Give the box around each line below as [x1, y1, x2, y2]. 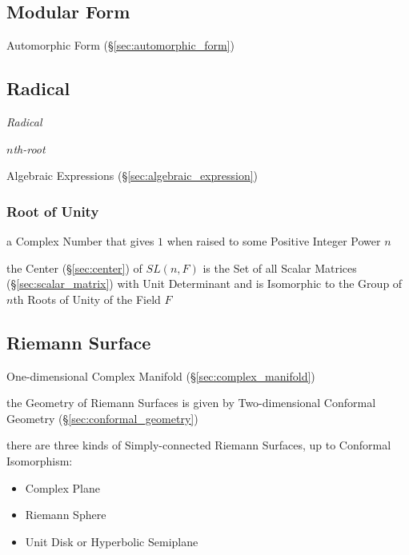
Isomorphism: [6, 452, 73, 469]
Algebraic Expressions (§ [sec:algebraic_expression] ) [6, 167, 259, 184]
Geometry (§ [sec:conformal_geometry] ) [6, 409, 198, 426]
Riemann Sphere [25, 506, 106, 523]
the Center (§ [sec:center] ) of [6, 259, 142, 276]
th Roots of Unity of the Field [13, 290, 161, 307]
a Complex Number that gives [6, 233, 154, 249]
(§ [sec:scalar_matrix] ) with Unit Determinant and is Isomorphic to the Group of [6, 275, 403, 292]
